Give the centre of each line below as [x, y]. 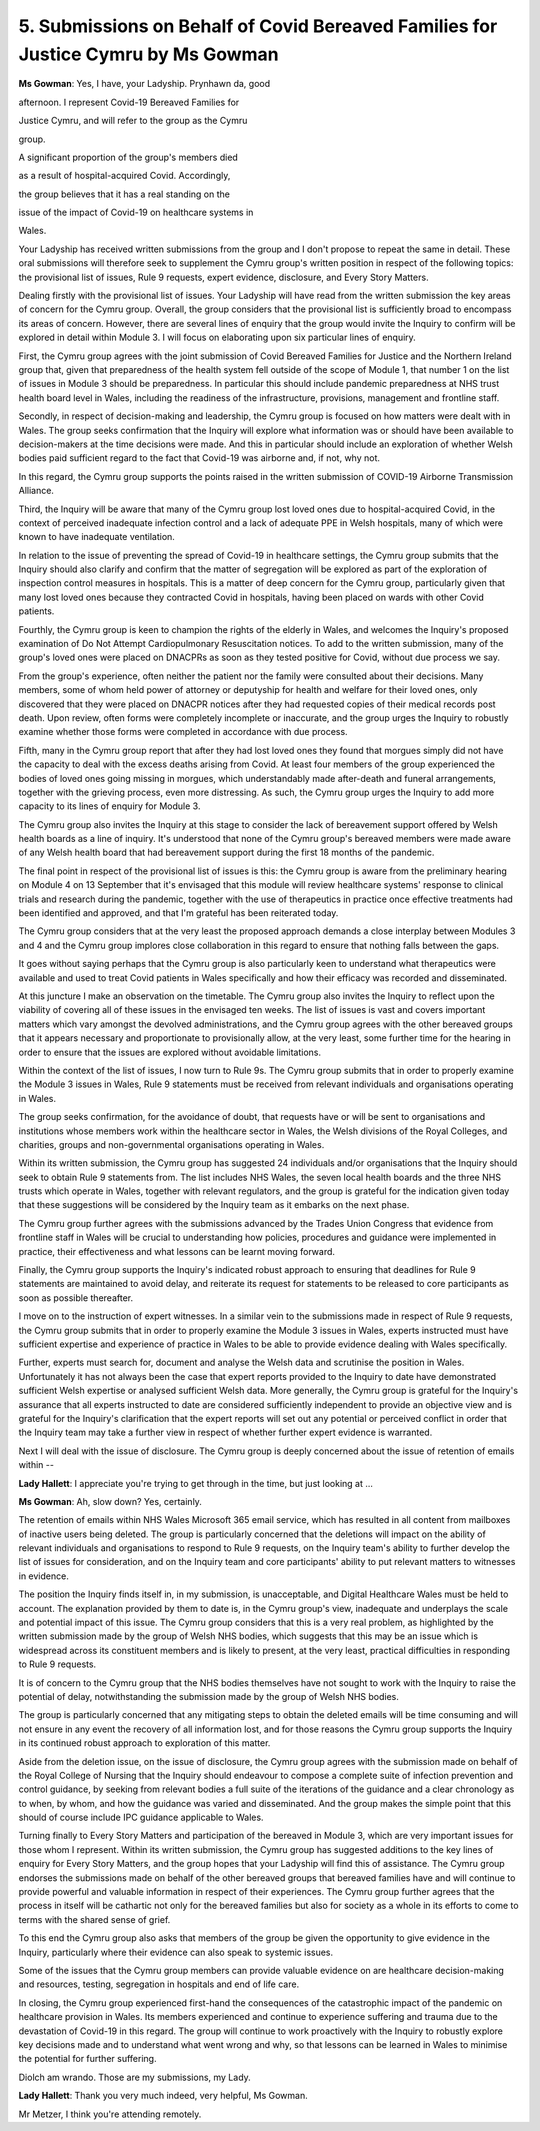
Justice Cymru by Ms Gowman [148, 54]
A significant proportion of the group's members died [128, 157]
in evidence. [43, 1576]
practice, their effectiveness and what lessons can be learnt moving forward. [176, 1251]
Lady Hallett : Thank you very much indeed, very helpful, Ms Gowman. [163, 2096]
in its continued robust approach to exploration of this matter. [144, 1743]
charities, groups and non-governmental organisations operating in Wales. [171, 1144]
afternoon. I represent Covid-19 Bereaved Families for [129, 102]
